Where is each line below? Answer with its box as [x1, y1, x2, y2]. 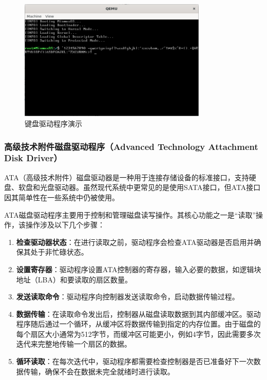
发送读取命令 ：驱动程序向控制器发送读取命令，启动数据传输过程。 [16, 291, 239, 302]
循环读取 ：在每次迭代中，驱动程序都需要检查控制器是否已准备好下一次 [16, 356, 254, 367]
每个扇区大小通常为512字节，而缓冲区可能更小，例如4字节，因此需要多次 [16, 328, 261, 339]
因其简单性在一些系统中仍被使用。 [4, 192, 119, 202]
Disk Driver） [4, 151, 62, 164]
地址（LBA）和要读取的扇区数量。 [16, 274, 132, 284]
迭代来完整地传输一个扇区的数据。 [16, 338, 131, 349]
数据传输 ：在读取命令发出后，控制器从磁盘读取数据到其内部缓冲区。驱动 [16, 308, 261, 319]
